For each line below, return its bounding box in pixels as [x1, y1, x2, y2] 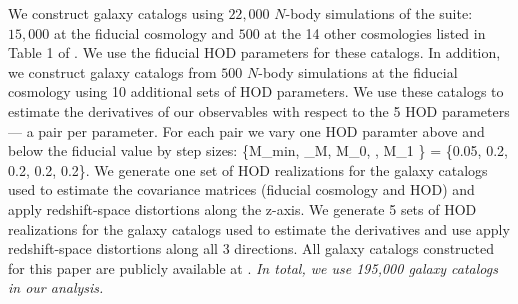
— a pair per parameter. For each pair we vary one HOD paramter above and [8, 120, 485, 141]
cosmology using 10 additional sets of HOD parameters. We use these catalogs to [8, 81, 504, 102]
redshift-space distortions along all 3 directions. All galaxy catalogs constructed [8, 238, 495, 259]
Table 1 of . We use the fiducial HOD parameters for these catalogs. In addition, [8, 42, 501, 63]
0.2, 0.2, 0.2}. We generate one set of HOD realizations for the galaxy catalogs [8, 159, 488, 180]
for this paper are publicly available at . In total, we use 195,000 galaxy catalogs [8, 257, 498, 278]
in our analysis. [8, 277, 104, 298]
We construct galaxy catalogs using [8, 3, 224, 23]
